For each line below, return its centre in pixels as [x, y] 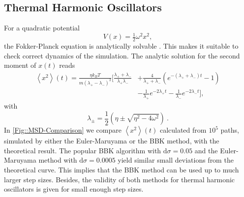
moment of [20, 65]
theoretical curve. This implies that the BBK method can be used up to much [122, 169]
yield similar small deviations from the [176, 160]
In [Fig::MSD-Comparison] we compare [63, 130]
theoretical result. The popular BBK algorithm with [83, 150]
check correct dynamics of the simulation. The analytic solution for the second [122, 55]
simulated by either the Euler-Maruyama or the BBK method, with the [112, 141]
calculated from [183, 130]
